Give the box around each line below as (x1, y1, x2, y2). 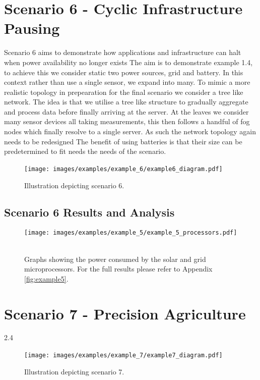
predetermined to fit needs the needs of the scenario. (4, 146, 166, 156)
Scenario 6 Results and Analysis (4, 204, 175, 220)
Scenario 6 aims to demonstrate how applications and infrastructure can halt (4, 47, 241, 58)
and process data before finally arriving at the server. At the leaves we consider (4, 106, 249, 117)
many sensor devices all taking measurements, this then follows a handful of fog (4, 116, 250, 127)
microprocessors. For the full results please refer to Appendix (24, 263, 213, 274)
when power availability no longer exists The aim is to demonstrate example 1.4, (4, 57, 253, 67)
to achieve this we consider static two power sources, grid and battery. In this (4, 67, 243, 77)
